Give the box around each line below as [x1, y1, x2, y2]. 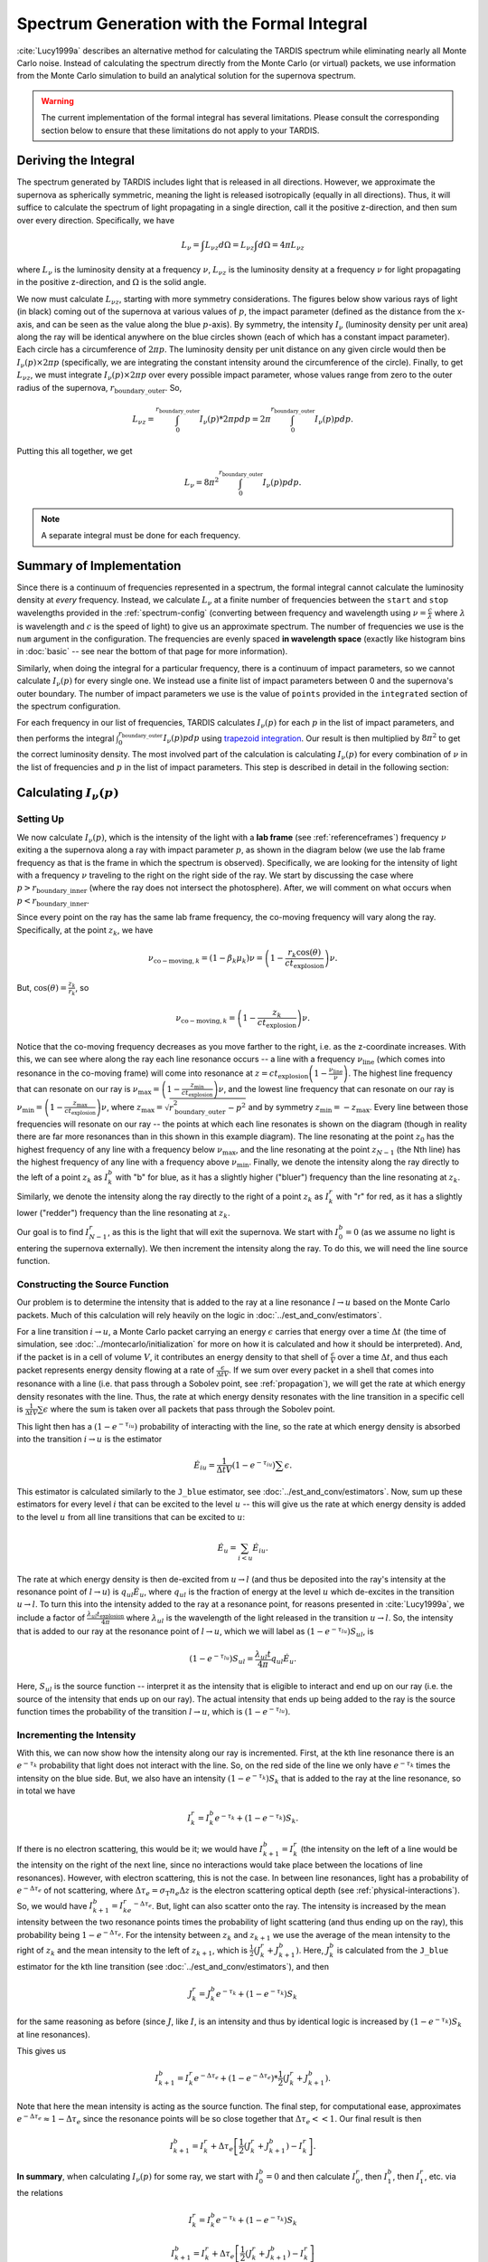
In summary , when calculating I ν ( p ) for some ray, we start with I [16, 2172, 259, 2184]
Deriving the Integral [16, 153, 136, 168]
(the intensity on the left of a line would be [300, 1843, 458, 1854]
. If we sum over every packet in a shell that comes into [229, 1364, 434, 1375]
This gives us [16, 2045, 67, 2056]
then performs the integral [16, 733, 115, 744]
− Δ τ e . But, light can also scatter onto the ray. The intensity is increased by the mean [133, 1899, 446, 1911]
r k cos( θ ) [287, 946, 322, 959]
